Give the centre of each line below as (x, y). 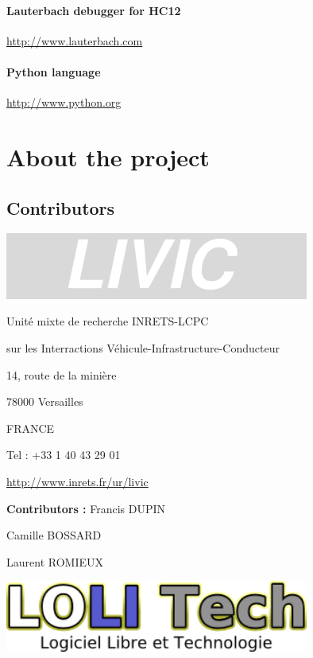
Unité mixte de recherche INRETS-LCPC (108, 321)
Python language (54, 71)
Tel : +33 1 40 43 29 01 (64, 455)
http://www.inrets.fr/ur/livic (77, 482)
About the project (108, 156)
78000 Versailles (45, 401)
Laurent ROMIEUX (55, 561)
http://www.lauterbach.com (75, 40)
